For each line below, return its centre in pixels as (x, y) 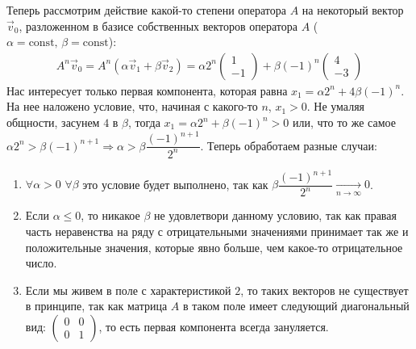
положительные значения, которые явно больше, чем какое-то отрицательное (214, 247)
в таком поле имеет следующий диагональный (296, 306)
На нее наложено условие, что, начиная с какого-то (132, 106)
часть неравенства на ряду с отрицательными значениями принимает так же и (217, 231)
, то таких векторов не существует (324, 290)
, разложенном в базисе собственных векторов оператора (158, 25)
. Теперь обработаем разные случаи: (289, 145)
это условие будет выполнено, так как (175, 184)
